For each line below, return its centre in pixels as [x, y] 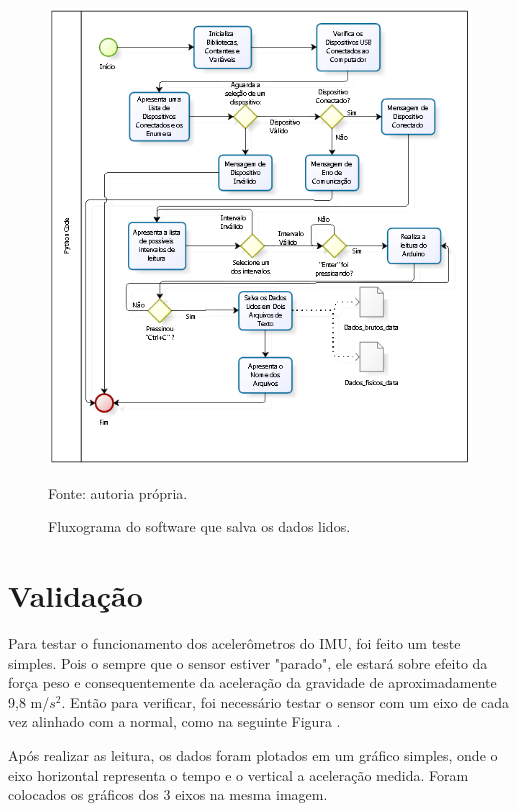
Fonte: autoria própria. [118, 492]
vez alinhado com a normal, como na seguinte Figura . [174, 721]
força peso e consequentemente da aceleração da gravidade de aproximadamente [252, 682]
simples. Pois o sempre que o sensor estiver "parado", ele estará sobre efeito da [248, 662]
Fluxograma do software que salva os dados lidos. [199, 526]
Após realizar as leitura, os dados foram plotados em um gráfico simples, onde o [253, 754]
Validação [75, 595]
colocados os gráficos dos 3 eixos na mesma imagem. [168, 794]
